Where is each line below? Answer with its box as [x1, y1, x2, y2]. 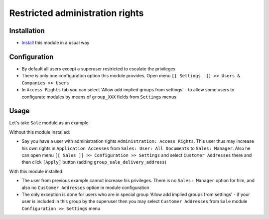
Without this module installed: [9, 129, 70, 135]
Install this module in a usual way [21, 40, 90, 46]
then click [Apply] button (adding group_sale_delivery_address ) [21, 159, 167, 165]
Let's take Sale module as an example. [9, 120, 90, 126]
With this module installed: [9, 168, 64, 174]
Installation [9, 26, 45, 35]
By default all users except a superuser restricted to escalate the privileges [21, 65, 176, 72]
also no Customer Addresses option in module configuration [21, 185, 149, 191]
